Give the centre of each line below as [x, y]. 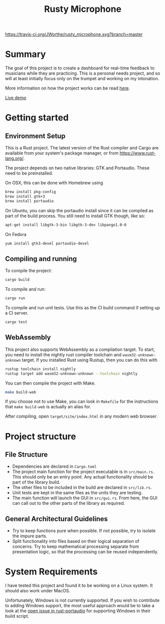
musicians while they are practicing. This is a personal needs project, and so [83, 73]
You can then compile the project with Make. [50, 383]
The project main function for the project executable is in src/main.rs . [83, 472]
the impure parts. [30, 536]
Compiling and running [41, 259]
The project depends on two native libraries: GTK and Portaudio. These [77, 168]
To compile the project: [29, 271]
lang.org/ [14, 158]
